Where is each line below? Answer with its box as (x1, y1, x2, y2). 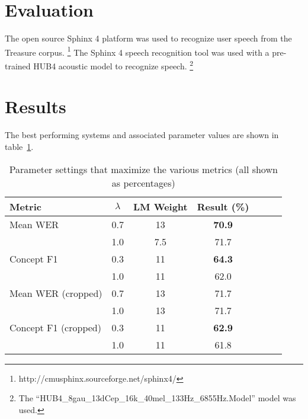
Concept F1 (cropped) (9, 320, 101, 334)
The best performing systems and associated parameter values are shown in (5, 129, 279, 141)
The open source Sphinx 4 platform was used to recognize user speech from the (5, 32, 292, 44)
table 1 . (5, 140, 34, 152)
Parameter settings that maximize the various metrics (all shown (9, 162, 278, 176)
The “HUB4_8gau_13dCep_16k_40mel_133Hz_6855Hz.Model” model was (18, 392, 296, 404)
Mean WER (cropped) (9, 286, 102, 300)
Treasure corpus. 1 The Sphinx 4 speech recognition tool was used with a (5, 44, 269, 58)
